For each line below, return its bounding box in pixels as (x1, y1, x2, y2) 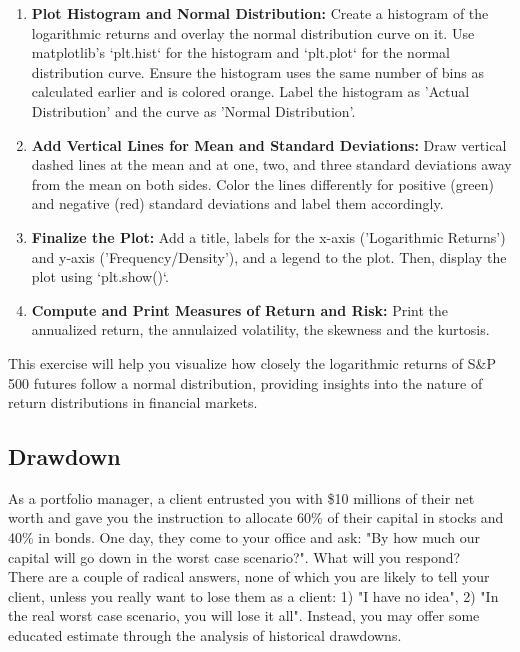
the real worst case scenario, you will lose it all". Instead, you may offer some (8, 605, 480, 626)
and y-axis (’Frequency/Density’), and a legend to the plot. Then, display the (31, 246, 507, 267)
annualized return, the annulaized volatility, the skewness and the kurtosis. (31, 319, 490, 340)
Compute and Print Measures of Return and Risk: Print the (31, 299, 449, 320)
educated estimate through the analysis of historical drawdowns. (8, 625, 402, 646)
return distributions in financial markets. (8, 392, 258, 413)
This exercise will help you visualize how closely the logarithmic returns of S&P (8, 352, 496, 373)
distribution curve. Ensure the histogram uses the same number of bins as (31, 61, 484, 82)
